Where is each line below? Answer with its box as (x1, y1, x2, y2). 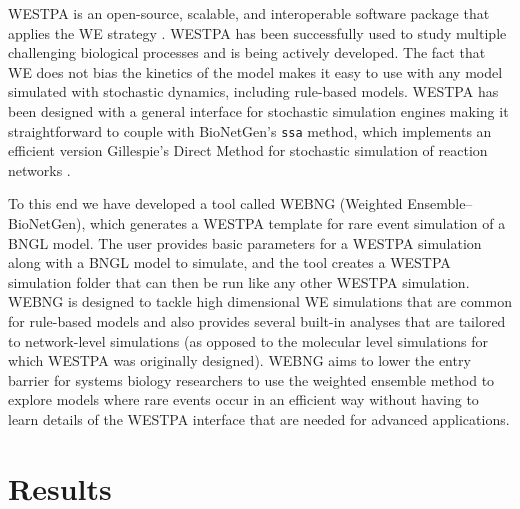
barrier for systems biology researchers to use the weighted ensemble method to (8, 369, 495, 390)
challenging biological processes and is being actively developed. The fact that (8, 42, 486, 63)
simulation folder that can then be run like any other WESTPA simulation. (8, 271, 470, 292)
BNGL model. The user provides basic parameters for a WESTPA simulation (8, 232, 482, 253)
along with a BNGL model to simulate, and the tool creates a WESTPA (8, 252, 451, 273)
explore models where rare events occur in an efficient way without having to (8, 389, 479, 410)
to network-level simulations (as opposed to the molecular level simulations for (8, 330, 489, 351)
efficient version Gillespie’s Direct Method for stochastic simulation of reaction (8, 140, 488, 161)
